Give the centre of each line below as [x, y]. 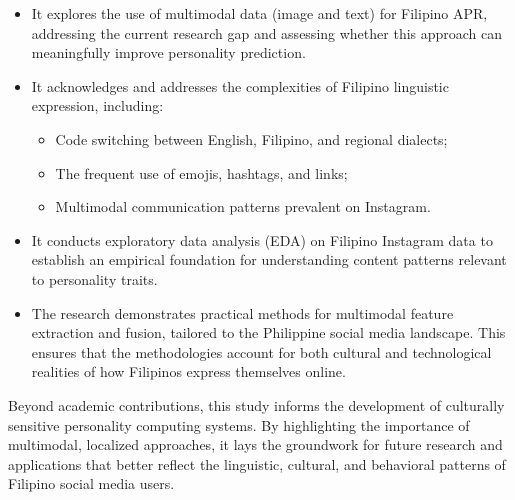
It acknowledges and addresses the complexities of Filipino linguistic [240, 85]
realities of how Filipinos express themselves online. [188, 371]
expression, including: [97, 105]
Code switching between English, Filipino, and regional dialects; [251, 138]
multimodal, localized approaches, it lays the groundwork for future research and [255, 444]
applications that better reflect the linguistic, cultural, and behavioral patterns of [257, 463]
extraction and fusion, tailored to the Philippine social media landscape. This [268, 332]
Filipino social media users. [91, 483]
